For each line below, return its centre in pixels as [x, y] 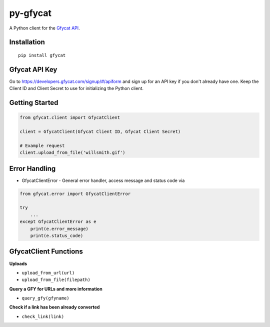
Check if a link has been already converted [54, 307]
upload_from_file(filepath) [56, 280]
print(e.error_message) [59, 228]
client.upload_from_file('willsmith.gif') [72, 153]
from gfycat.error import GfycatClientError [75, 193]
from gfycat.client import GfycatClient [70, 118]
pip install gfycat [42, 55]
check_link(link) [43, 316]
